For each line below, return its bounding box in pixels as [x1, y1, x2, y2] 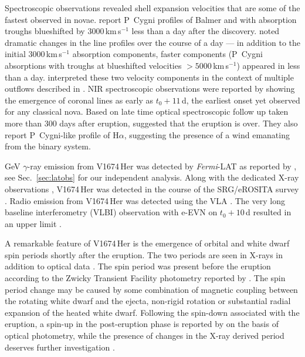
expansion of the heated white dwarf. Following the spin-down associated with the [5, 306, 300, 318]
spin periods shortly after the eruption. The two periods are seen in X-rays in [5, 248, 283, 261]
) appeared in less [236, 59, 300, 71]
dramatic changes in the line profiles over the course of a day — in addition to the [5, 36, 300, 48]
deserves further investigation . [5, 341, 115, 353]
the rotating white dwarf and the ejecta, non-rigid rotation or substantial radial [5, 295, 291, 307]
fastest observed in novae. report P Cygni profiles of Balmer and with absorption [5, 13, 297, 25]
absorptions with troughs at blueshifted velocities [5, 59, 182, 71]
